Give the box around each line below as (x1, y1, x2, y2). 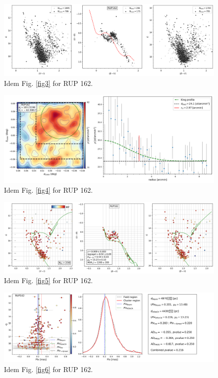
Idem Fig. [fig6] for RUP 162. (4, 364, 93, 374)
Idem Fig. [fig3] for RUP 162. (4, 77, 93, 88)
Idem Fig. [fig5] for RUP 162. (4, 275, 93, 286)
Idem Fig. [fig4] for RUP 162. (4, 184, 93, 195)
